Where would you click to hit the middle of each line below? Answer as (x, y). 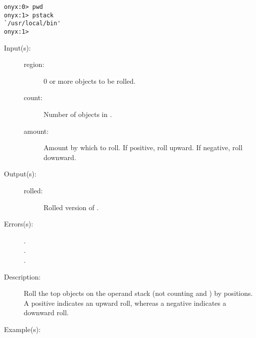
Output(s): (20, 174)
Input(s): (18, 47)
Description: (22, 276)
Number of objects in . (78, 114)
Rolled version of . (71, 207)
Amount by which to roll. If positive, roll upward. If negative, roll (143, 147)
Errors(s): (19, 224)
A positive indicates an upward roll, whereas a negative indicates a (125, 303)
